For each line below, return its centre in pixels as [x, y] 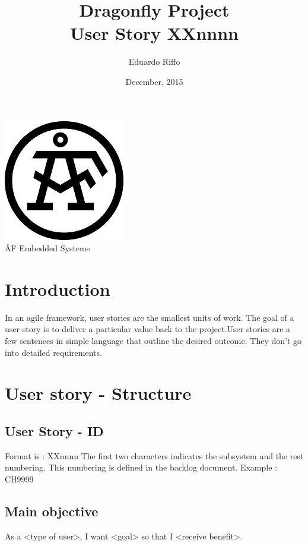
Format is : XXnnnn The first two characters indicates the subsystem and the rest [154, 455]
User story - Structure [98, 393]
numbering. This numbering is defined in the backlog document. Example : [141, 467]
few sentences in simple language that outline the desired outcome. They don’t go [153, 340]
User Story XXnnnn [154, 33]
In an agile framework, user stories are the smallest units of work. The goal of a [150, 317]
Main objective [52, 511]
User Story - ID [54, 430]
